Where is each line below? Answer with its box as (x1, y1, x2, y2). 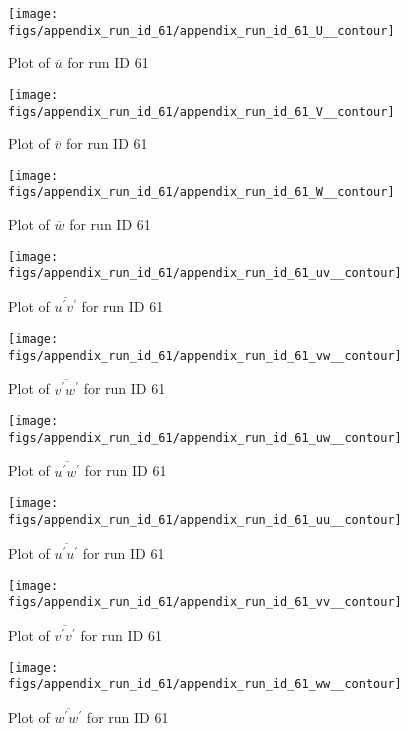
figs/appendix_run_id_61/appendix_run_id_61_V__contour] (8, 104, 395, 119)
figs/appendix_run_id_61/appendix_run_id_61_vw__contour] (8, 348, 402, 363)
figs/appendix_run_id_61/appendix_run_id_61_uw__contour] (8, 430, 402, 445)
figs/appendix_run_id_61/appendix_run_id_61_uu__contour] (8, 512, 402, 527)
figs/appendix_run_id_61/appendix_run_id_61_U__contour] (8, 23, 395, 38)
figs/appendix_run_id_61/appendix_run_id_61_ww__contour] (8, 677, 402, 692)
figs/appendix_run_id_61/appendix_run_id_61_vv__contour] (8, 595, 402, 610)
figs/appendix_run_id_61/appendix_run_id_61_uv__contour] (8, 266, 402, 281)
